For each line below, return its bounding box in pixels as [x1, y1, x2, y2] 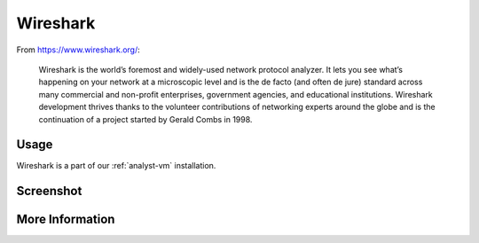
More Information [16, 212, 115, 227]
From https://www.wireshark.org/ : [16, 44, 141, 55]
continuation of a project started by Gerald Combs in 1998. [38, 114, 253, 124]
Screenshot [16, 184, 82, 199]
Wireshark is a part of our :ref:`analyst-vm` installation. [16, 161, 216, 171]
